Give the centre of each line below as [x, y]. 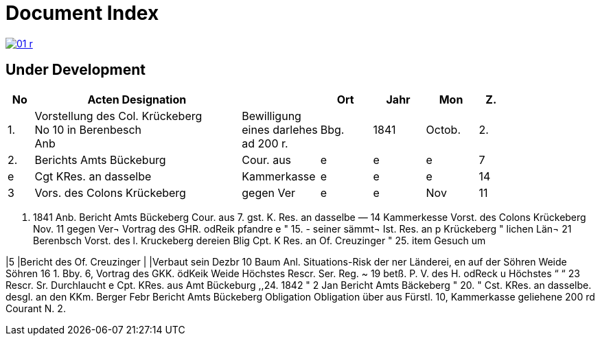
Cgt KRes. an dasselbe [93, 176]
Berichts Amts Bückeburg [100, 160]
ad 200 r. [265, 143]
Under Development [76, 70]
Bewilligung [272, 116]
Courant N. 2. [36, 308]
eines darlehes [280, 129]
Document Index [82, 13]
